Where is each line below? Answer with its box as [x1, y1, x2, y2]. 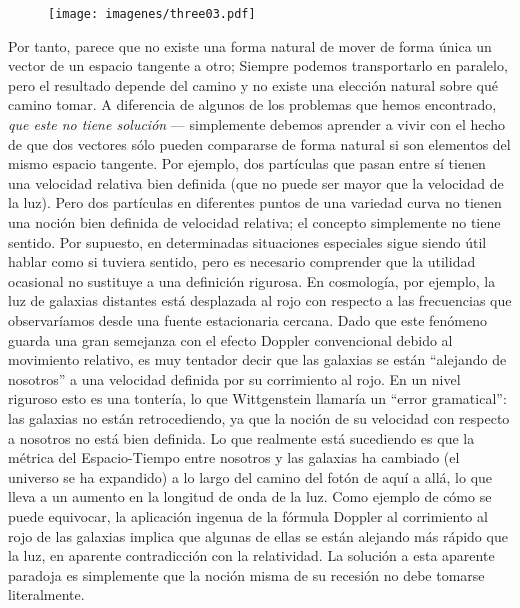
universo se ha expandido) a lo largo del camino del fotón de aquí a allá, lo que [8, 466, 493, 487]
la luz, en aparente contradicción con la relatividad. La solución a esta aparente [8, 545, 495, 566]
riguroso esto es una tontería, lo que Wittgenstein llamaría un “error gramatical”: [8, 388, 507, 409]
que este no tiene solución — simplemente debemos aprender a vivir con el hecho [8, 114, 506, 135]
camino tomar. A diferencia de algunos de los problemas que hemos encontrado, [8, 94, 497, 115]
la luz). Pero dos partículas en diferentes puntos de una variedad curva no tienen [8, 192, 502, 213]
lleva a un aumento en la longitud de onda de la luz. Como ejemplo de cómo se [8, 486, 492, 507]
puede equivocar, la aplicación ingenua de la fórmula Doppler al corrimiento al [8, 505, 488, 526]
